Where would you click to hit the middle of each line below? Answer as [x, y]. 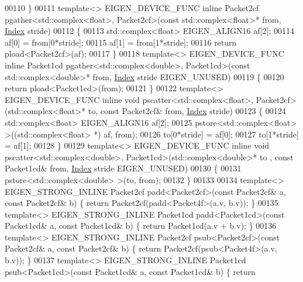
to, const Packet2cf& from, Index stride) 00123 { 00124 [187, 111]
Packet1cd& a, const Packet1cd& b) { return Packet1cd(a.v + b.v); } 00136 [141, 226]
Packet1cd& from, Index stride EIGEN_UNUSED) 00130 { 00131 [123, 168]
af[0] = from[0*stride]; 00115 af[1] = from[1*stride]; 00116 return [121, 42]
